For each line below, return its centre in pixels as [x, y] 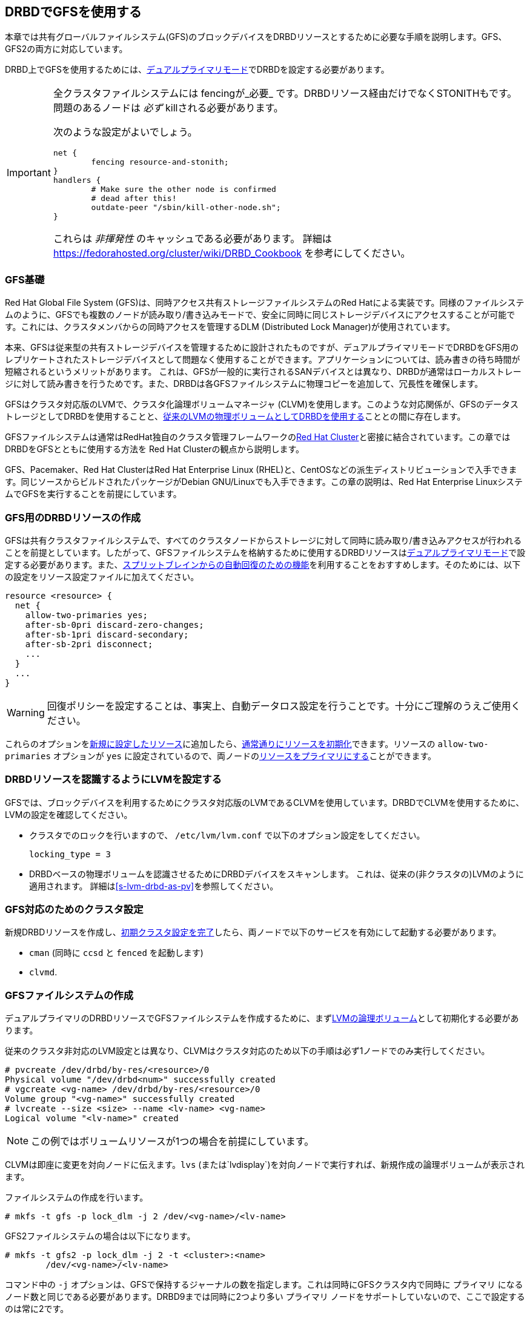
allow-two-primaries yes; [87, 615]
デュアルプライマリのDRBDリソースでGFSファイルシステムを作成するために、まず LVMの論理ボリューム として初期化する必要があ [262, 1018]
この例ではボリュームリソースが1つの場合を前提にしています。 [173, 1142]
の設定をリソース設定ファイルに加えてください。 [102, 576]
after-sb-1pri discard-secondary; [107, 634]
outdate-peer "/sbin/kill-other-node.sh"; [186, 208]
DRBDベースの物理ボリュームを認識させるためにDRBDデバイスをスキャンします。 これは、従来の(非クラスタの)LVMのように [277, 874]
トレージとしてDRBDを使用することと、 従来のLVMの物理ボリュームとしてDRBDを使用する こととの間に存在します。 [235, 417]
